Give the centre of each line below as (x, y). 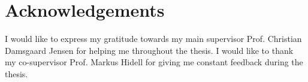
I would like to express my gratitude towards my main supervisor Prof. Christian (153, 39)
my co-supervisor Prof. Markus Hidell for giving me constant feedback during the (154, 62)
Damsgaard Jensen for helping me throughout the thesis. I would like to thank (149, 50)
